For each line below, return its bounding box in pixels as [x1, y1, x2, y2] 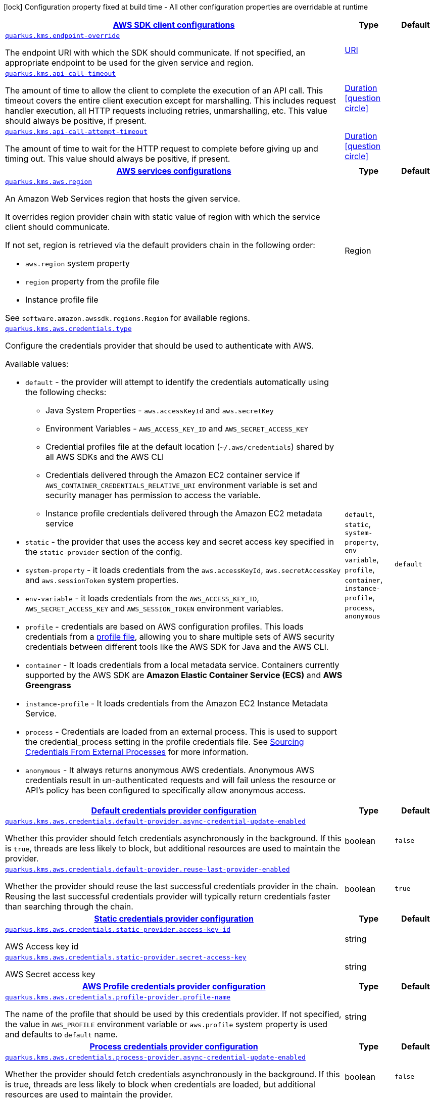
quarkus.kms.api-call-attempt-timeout [5, 128, 148, 135]
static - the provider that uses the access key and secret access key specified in [25, 537, 334, 547]
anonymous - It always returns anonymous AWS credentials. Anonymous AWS [25, 765, 314, 775]
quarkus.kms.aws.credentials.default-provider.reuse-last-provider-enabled [5, 866, 290, 873]
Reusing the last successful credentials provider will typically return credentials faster [5, 891, 331, 901]
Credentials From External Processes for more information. [25, 747, 249, 757]
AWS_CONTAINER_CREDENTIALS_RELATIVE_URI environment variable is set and [45, 480, 317, 490]
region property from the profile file [25, 276, 160, 286]
